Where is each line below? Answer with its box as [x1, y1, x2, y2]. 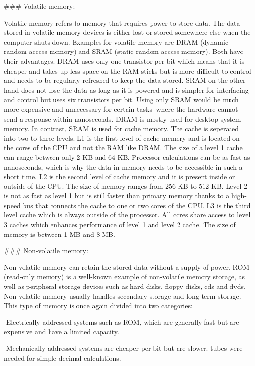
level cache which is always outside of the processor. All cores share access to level [4, 209, 251, 220]
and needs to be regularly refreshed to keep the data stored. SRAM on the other [4, 75, 246, 85]
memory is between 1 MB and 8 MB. [4, 229, 115, 239]
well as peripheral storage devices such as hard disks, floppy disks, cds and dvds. [4, 281, 246, 291]
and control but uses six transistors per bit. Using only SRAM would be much [4, 94, 239, 105]
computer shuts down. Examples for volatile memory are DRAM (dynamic [4, 36, 229, 47]
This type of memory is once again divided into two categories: [4, 300, 193, 311]
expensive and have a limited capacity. [4, 326, 119, 337]
